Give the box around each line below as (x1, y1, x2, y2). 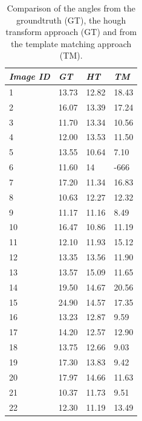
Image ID (9, 69, 50, 82)
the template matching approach (11, 37, 132, 50)
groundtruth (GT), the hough (16, 13, 126, 26)
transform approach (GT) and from (5, 25, 137, 38)
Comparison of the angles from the (7, 2, 135, 14)
